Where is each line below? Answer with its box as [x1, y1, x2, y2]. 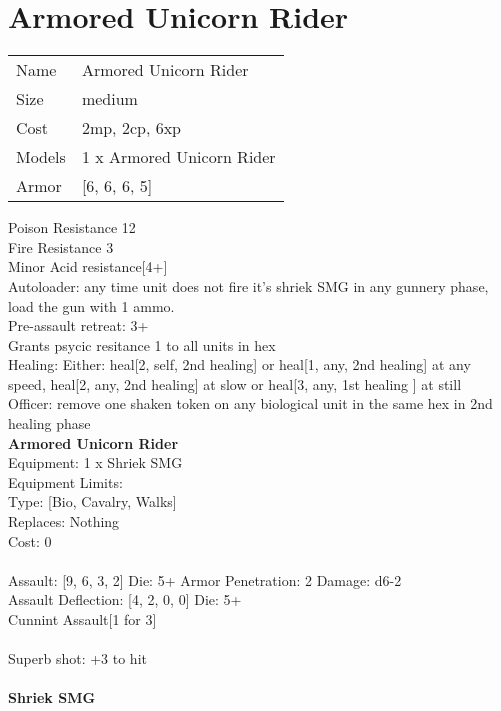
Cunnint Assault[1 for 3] [8, 609, 157, 629]
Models [16, 145, 66, 169]
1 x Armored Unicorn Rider [81, 145, 276, 169]
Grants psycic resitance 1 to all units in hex [8, 334, 276, 355]
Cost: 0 [8, 530, 52, 551]
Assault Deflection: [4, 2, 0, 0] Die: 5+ [8, 589, 242, 610]
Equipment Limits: [8, 471, 123, 492]
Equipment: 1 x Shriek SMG [8, 452, 183, 473]
